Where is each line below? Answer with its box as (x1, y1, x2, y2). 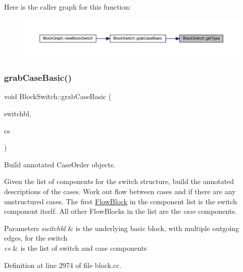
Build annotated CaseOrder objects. (4, 159, 116, 169)
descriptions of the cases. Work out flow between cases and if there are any (4, 186, 236, 196)
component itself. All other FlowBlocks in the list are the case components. (4, 206, 237, 216)
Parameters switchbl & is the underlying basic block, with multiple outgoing (4, 222, 239, 233)
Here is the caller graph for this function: (4, 2, 131, 12)
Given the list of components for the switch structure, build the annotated (4, 176, 234, 187)
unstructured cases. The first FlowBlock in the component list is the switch (4, 196, 237, 206)
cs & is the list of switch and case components (4, 242, 147, 253)
